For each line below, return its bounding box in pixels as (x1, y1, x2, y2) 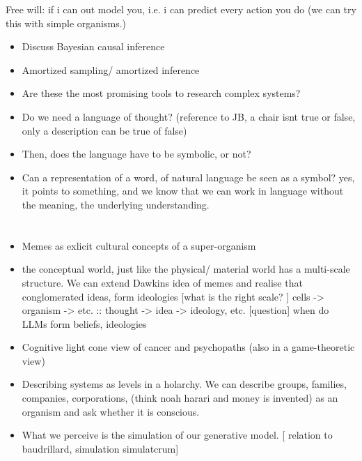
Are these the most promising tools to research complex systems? (22, 86, 301, 100)
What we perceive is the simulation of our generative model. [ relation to (22, 428, 333, 442)
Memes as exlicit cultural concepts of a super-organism (22, 238, 256, 252)
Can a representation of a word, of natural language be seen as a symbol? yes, (22, 169, 355, 184)
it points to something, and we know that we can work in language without (22, 183, 344, 198)
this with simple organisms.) (6, 15, 127, 30)
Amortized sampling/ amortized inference (22, 62, 200, 77)
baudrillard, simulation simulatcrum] (22, 441, 179, 455)
